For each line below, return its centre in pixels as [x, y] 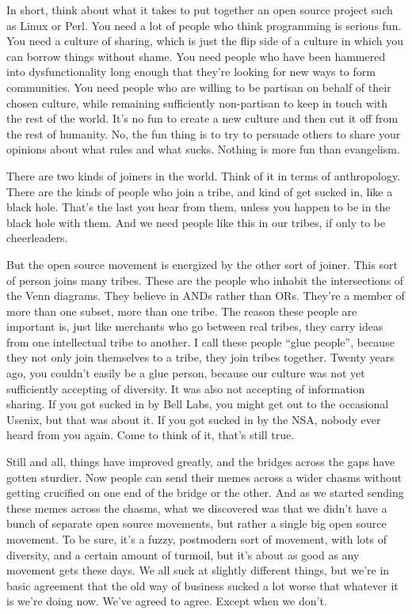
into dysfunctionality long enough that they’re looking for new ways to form [191, 72]
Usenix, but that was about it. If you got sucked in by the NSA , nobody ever [194, 419]
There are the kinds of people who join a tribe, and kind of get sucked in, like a [200, 191]
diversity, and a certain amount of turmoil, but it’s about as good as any [183, 554]
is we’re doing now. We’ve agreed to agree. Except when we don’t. [167, 601]
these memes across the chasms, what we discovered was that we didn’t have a [197, 508]
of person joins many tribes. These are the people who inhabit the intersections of [205, 280]
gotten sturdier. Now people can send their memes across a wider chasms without [204, 477]
